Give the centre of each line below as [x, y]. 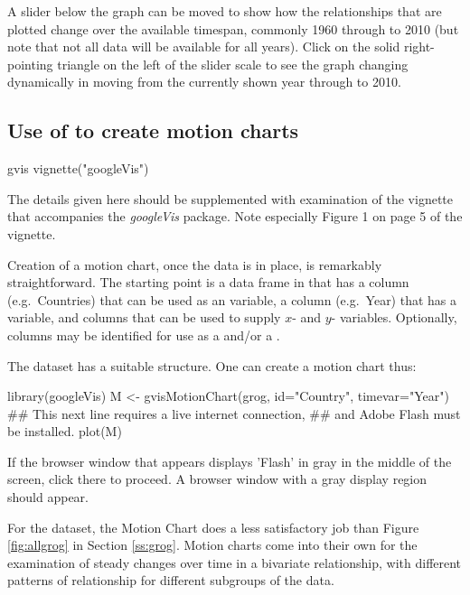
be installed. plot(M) [65, 431]
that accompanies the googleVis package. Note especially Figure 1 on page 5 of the [235, 216]
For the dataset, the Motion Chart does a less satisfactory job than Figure [213, 527]
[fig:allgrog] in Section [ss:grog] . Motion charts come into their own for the [212, 545]
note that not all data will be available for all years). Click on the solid [204, 46]
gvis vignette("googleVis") [78, 168]
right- [419, 46]
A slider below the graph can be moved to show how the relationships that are [225, 11]
